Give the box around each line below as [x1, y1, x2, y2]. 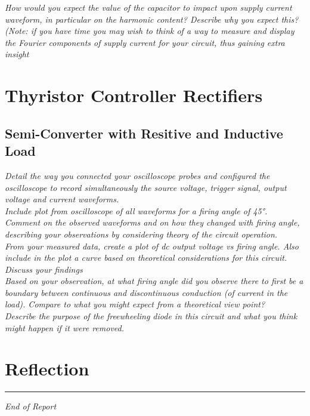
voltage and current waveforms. [5, 193, 119, 205]
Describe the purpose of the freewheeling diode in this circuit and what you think [5, 310, 297, 322]
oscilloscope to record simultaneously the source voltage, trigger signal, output [5, 181, 287, 193]
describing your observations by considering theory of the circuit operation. [5, 227, 278, 240]
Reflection [5, 356, 89, 381]
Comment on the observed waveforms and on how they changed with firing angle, [5, 216, 300, 229]
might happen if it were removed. [5, 321, 125, 334]
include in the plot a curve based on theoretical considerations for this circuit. [5, 251, 287, 264]
